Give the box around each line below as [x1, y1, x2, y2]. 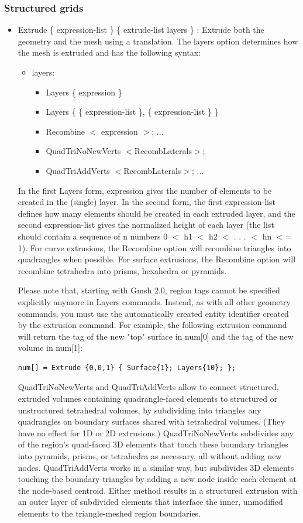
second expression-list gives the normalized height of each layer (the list [18, 218, 274, 231]
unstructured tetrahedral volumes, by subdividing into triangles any [18, 404, 261, 416]
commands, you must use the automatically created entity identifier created [18, 307, 289, 319]
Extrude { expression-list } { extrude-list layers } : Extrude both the [18, 23, 264, 36]
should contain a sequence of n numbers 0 [18, 230, 168, 242]
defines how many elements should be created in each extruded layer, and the [18, 207, 295, 219]
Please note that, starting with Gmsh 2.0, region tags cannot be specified [18, 284, 280, 296]
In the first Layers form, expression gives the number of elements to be [18, 184, 272, 196]
